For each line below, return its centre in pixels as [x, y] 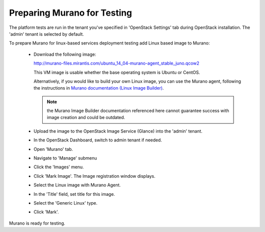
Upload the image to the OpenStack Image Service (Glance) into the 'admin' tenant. [118, 131]
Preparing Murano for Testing [71, 13]
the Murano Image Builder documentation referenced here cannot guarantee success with [138, 111]
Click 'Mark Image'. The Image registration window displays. [94, 176]
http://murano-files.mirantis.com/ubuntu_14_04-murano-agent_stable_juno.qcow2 [117, 63]
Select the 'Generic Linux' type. [66, 203]
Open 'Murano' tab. [53, 149]
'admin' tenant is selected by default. [47, 34]
